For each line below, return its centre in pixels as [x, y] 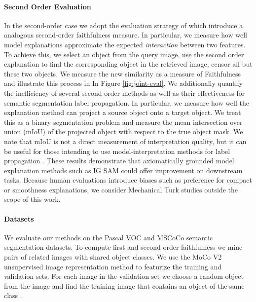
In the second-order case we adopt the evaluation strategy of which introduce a [124, 25]
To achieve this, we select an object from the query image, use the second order [124, 54]
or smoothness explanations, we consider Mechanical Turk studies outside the [121, 189]
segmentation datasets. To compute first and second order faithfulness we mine [123, 247]
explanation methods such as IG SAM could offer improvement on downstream [123, 170]
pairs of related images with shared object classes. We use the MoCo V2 [113, 257]
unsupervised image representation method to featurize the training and [113, 266]
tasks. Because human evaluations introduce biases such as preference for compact [128, 180]
